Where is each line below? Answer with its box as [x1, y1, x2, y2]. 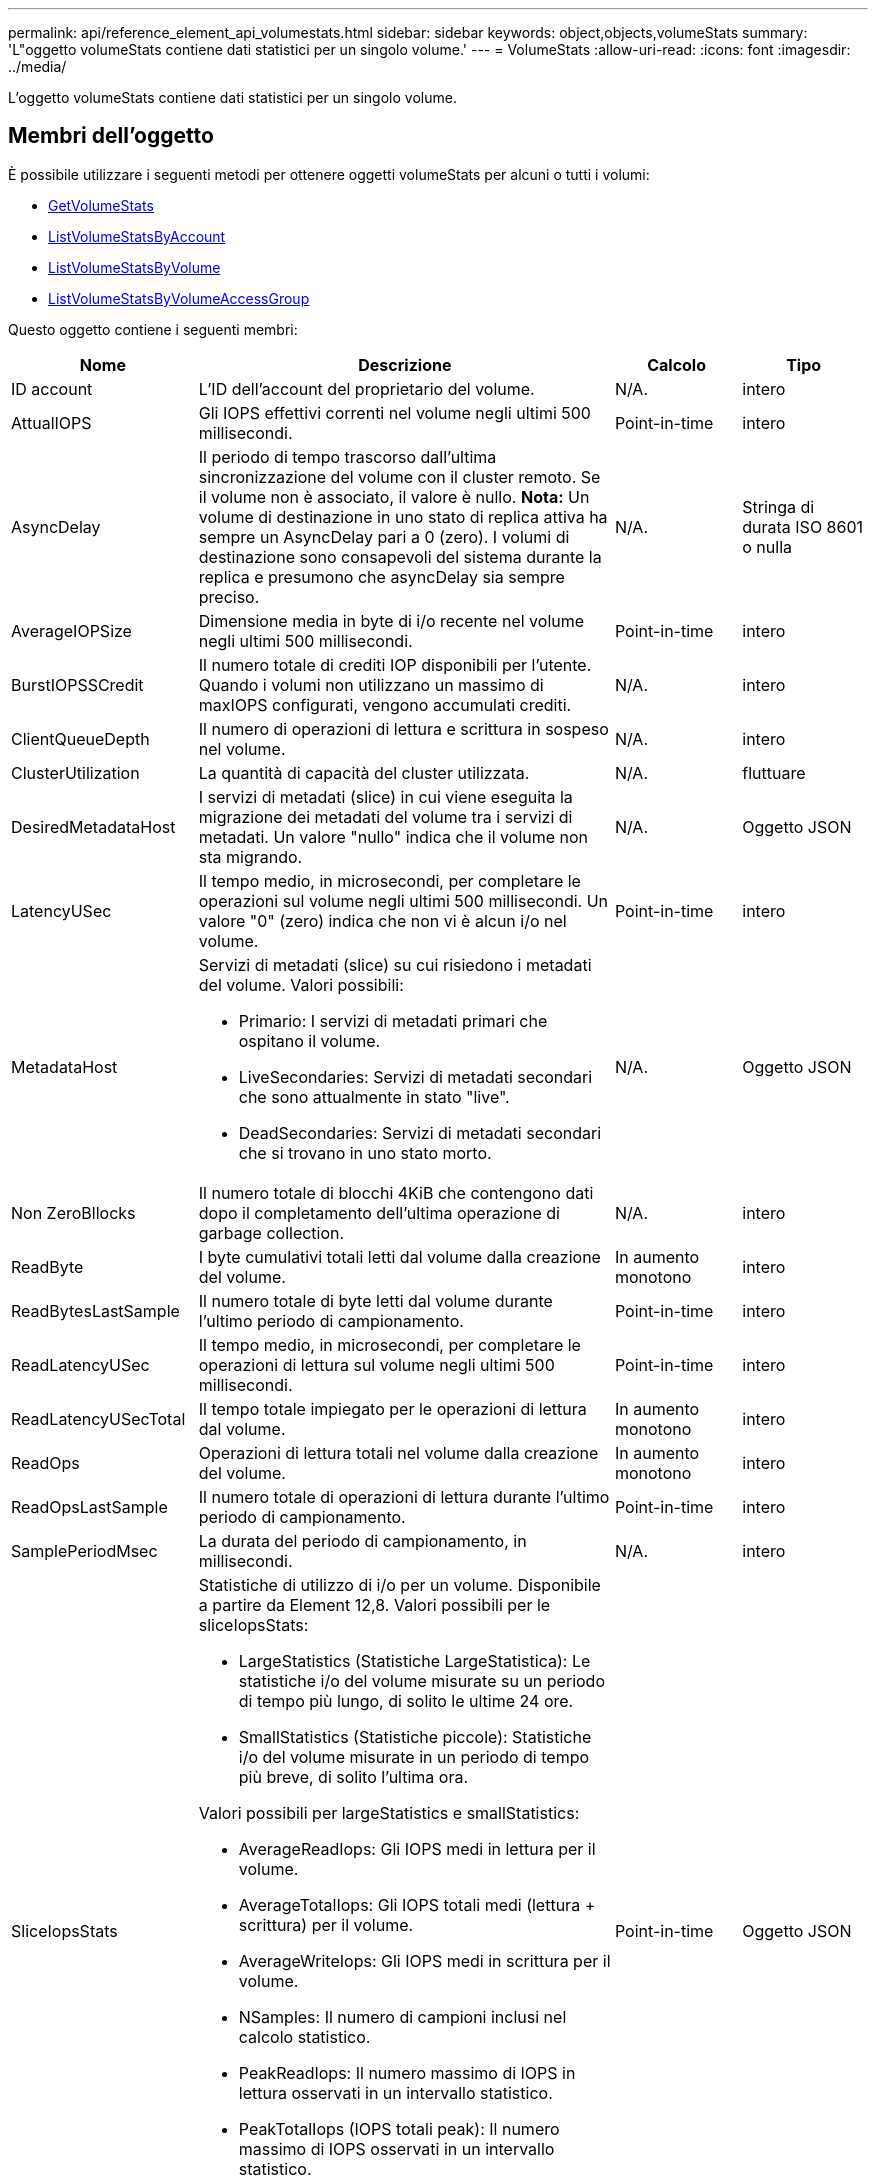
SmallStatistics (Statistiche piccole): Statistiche [238, 1726, 592, 1747]
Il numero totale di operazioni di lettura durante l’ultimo [198, 1486, 610, 1507]
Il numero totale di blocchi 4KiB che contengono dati [198, 1182, 594, 1203]
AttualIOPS [11, 412, 92, 433]
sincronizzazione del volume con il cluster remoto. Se [198, 466, 601, 487]
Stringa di [742, 496, 815, 517]
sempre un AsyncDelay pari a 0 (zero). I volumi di [198, 526, 570, 547]
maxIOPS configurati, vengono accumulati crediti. [198, 694, 572, 715]
